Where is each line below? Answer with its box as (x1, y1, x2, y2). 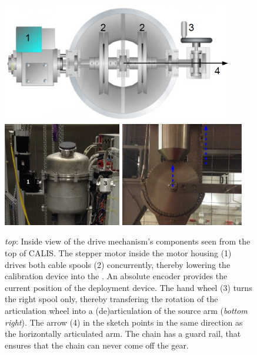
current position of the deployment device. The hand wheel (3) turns (5, 281, 252, 293)
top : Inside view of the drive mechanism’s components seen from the (5, 235, 251, 247)
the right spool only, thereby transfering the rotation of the (5, 293, 218, 305)
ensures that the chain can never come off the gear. (5, 339, 189, 351)
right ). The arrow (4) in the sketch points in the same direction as (5, 316, 243, 328)
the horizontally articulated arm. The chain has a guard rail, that (5, 327, 241, 340)
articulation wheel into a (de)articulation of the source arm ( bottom (5, 304, 248, 317)
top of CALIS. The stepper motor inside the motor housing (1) (5, 247, 232, 259)
